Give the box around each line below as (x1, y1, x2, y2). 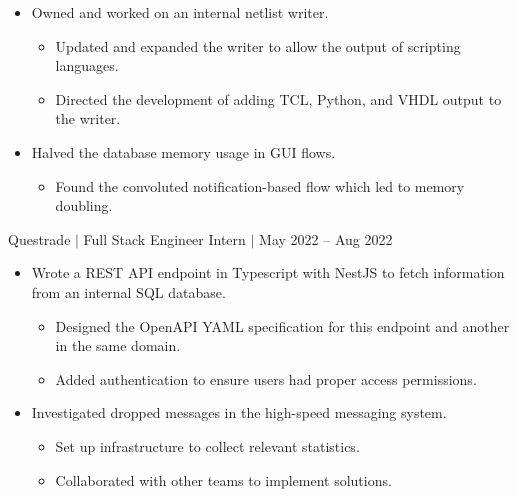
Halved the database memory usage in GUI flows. (31, 141, 336, 162)
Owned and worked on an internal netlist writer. (31, 2, 329, 22)
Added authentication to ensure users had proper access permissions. (55, 368, 477, 389)
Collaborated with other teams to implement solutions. (55, 469, 392, 490)
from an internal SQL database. (31, 281, 226, 302)
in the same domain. (55, 335, 181, 356)
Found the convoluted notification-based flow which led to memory (55, 175, 465, 196)
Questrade (8, 228, 71, 249)
